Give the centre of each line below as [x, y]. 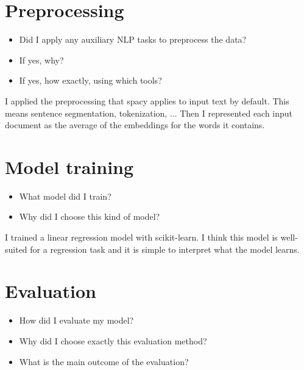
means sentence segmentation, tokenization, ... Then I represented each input [149, 113]
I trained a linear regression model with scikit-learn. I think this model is [141, 237]
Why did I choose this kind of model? [90, 216]
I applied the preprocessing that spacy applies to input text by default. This [147, 100]
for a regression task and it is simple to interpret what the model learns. [165, 249]
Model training [69, 166]
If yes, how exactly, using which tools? [90, 80]
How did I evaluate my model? [76, 320]
